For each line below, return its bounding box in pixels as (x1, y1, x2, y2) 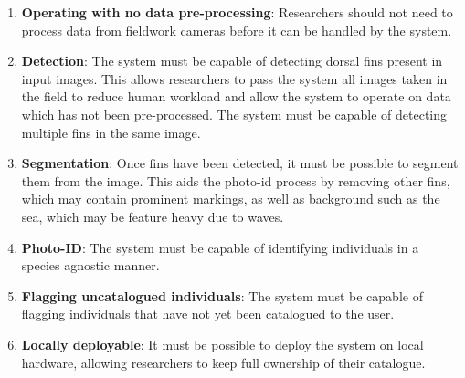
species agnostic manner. (21, 256, 160, 275)
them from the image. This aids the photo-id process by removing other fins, (21, 171, 450, 190)
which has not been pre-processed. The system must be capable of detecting (21, 104, 448, 123)
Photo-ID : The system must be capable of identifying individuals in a (21, 237, 419, 257)
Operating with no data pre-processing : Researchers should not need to (21, 3, 453, 21)
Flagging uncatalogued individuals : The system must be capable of (21, 286, 423, 305)
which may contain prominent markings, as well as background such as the (21, 189, 440, 208)
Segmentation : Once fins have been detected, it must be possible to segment (21, 153, 459, 173)
